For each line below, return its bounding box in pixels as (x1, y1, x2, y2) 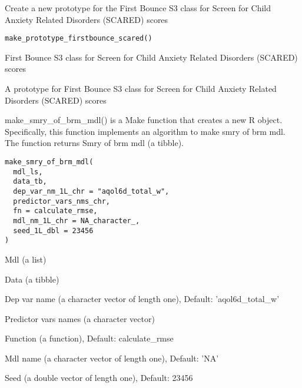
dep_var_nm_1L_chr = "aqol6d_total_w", (13, 187, 170, 195)
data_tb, (13, 177, 47, 186)
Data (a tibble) (5, 273, 59, 285)
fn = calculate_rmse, (13, 207, 98, 215)
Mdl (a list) (5, 253, 47, 265)
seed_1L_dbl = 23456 (13, 226, 94, 235)
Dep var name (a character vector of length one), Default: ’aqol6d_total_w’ (5, 293, 280, 305)
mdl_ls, (13, 167, 43, 176)
